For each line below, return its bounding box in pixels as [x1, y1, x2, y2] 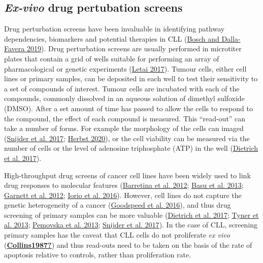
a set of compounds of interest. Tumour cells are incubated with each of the [4, 83, 240, 93]
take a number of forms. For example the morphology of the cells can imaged [4, 123, 244, 134]
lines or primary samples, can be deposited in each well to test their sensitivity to [4, 73, 258, 84]
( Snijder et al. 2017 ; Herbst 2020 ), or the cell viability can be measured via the [4, 133, 250, 143]
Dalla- [221, 33, 241, 44]
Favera [4, 43, 25, 54]
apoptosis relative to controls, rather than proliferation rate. [4, 249, 191, 260]
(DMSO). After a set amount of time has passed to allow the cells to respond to [4, 103, 253, 113]
